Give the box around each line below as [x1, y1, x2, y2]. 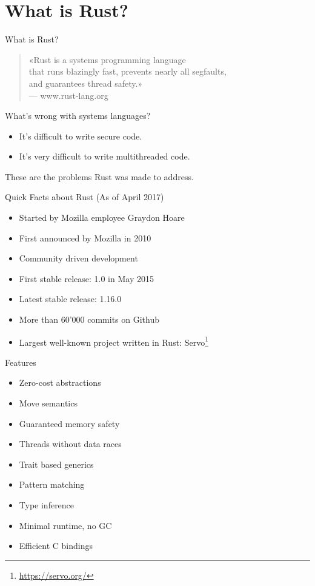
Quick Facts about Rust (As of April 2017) [5, 190, 164, 203]
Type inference [19, 499, 75, 511]
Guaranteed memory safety [19, 417, 120, 429]
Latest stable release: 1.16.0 [19, 292, 122, 305]
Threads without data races [19, 437, 122, 450]
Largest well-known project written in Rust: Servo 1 [19, 334, 209, 348]
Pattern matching [19, 478, 85, 491]
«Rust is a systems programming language [28, 53, 186, 66]
